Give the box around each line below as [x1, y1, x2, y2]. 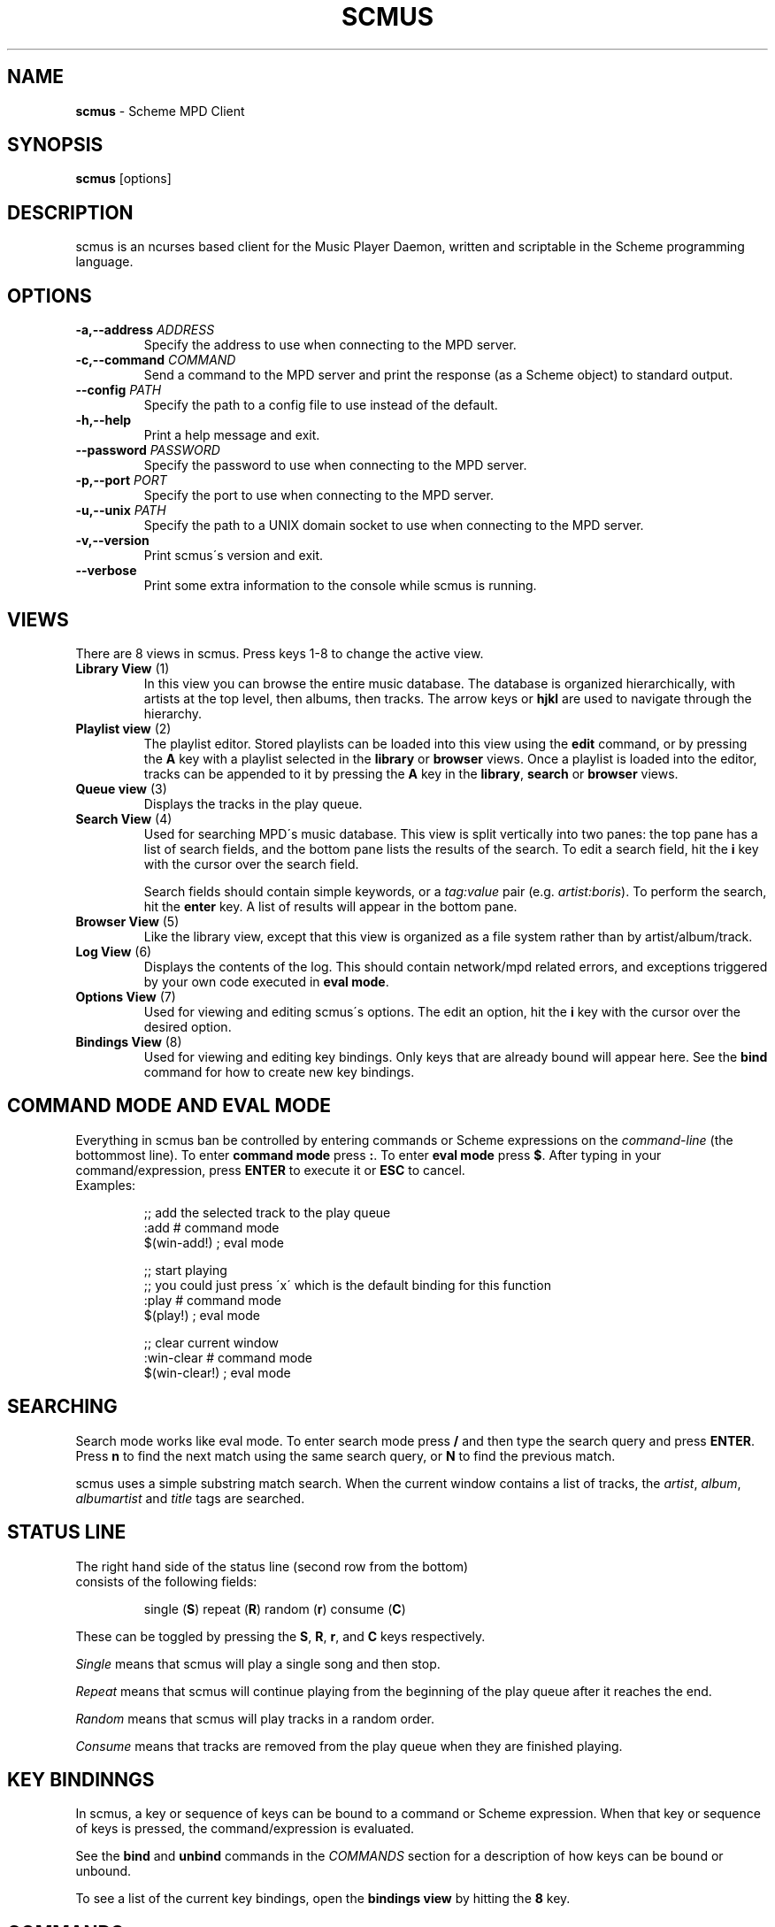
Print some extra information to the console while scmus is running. [143, 578, 537, 594]
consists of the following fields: [75, 1573, 257, 1589]
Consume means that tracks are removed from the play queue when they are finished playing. [75, 1738, 623, 1754]
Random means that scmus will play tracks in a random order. [75, 1710, 435, 1726]
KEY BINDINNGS [7, 1768, 155, 1791]
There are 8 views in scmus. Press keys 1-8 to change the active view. [75, 645, 484, 661]
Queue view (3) [75, 780, 167, 796]
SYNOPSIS [7, 134, 104, 157]
